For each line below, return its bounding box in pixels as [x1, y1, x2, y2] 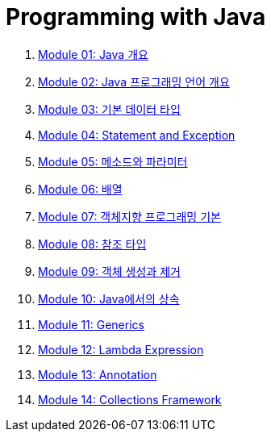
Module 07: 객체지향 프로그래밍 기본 [38, 209, 221, 223]
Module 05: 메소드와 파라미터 [38, 154, 188, 169]
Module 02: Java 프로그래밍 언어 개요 [38, 74, 230, 89]
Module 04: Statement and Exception [38, 127, 236, 142]
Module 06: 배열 [38, 181, 123, 196]
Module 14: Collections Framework [38, 392, 222, 407]
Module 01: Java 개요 [38, 47, 148, 61]
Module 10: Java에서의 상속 [38, 291, 180, 306]
